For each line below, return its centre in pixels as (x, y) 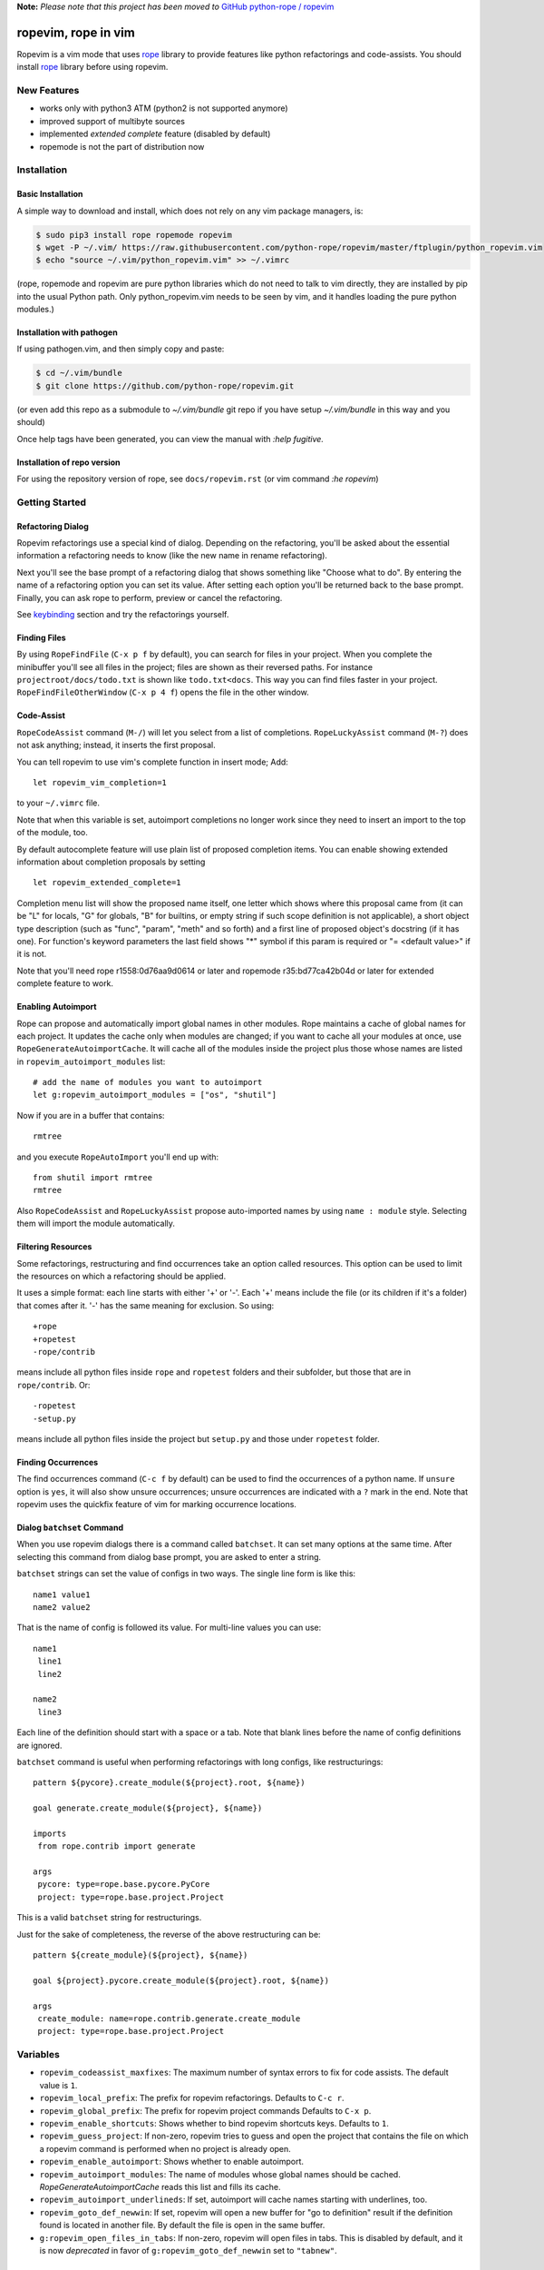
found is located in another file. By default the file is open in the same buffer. (182, 2226)
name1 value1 (62, 1594)
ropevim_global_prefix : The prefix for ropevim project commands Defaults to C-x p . (205, 2110)
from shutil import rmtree (93, 1178)
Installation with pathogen (67, 332)
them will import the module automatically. (96, 1224)
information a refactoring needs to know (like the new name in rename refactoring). (172, 556)
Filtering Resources (54, 1247)
